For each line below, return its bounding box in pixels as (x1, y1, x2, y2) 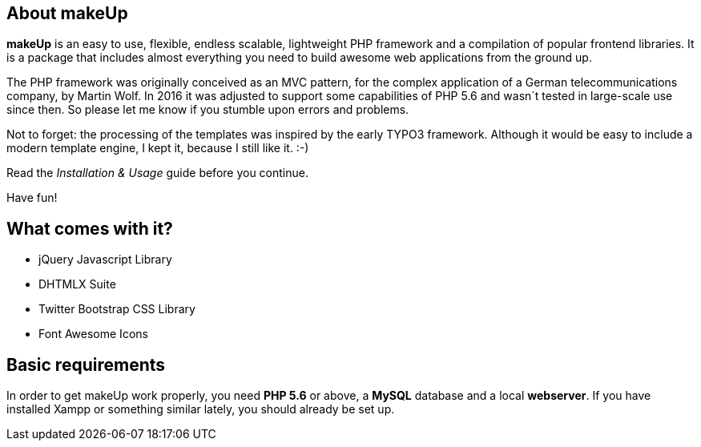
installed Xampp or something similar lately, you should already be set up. (6, 402, 395, 417)
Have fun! (6, 191, 58, 205)
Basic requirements (6, 354, 166, 375)
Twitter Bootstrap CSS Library (38, 302, 195, 316)
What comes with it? (6, 218, 173, 239)
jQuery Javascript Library (38, 252, 172, 267)
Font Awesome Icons (38, 327, 148, 341)
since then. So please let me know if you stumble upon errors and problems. (6, 103, 409, 117)
